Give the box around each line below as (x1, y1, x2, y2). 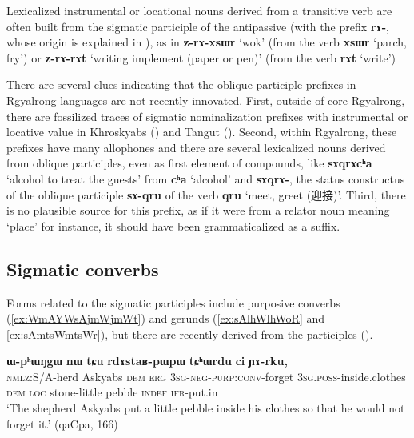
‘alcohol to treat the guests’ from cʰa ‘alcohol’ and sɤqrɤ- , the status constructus (6, 170, 405, 187)
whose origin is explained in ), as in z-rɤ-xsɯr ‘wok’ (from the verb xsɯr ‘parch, (6, 34, 407, 50)
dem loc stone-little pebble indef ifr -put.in (6, 384, 218, 400)
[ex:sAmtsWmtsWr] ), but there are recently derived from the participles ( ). (6, 325, 373, 342)
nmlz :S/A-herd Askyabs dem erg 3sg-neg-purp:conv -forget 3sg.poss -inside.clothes (6, 368, 406, 384)
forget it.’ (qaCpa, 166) (6, 415, 118, 432)
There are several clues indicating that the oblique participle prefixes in (6, 76, 356, 93)
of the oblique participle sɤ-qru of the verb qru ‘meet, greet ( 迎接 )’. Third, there (6, 186, 406, 203)
